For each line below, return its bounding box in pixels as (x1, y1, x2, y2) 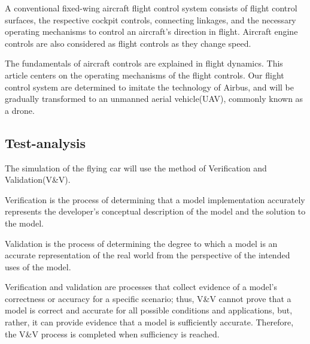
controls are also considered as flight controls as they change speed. (5, 37, 251, 49)
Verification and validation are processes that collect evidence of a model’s (5, 280, 278, 293)
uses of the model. (5, 260, 71, 273)
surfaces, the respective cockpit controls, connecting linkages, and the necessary (5, 13, 296, 26)
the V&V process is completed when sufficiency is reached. (5, 327, 220, 340)
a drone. (5, 104, 35, 116)
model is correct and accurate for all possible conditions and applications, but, (5, 304, 293, 316)
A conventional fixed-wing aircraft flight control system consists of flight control (5, 2, 297, 14)
